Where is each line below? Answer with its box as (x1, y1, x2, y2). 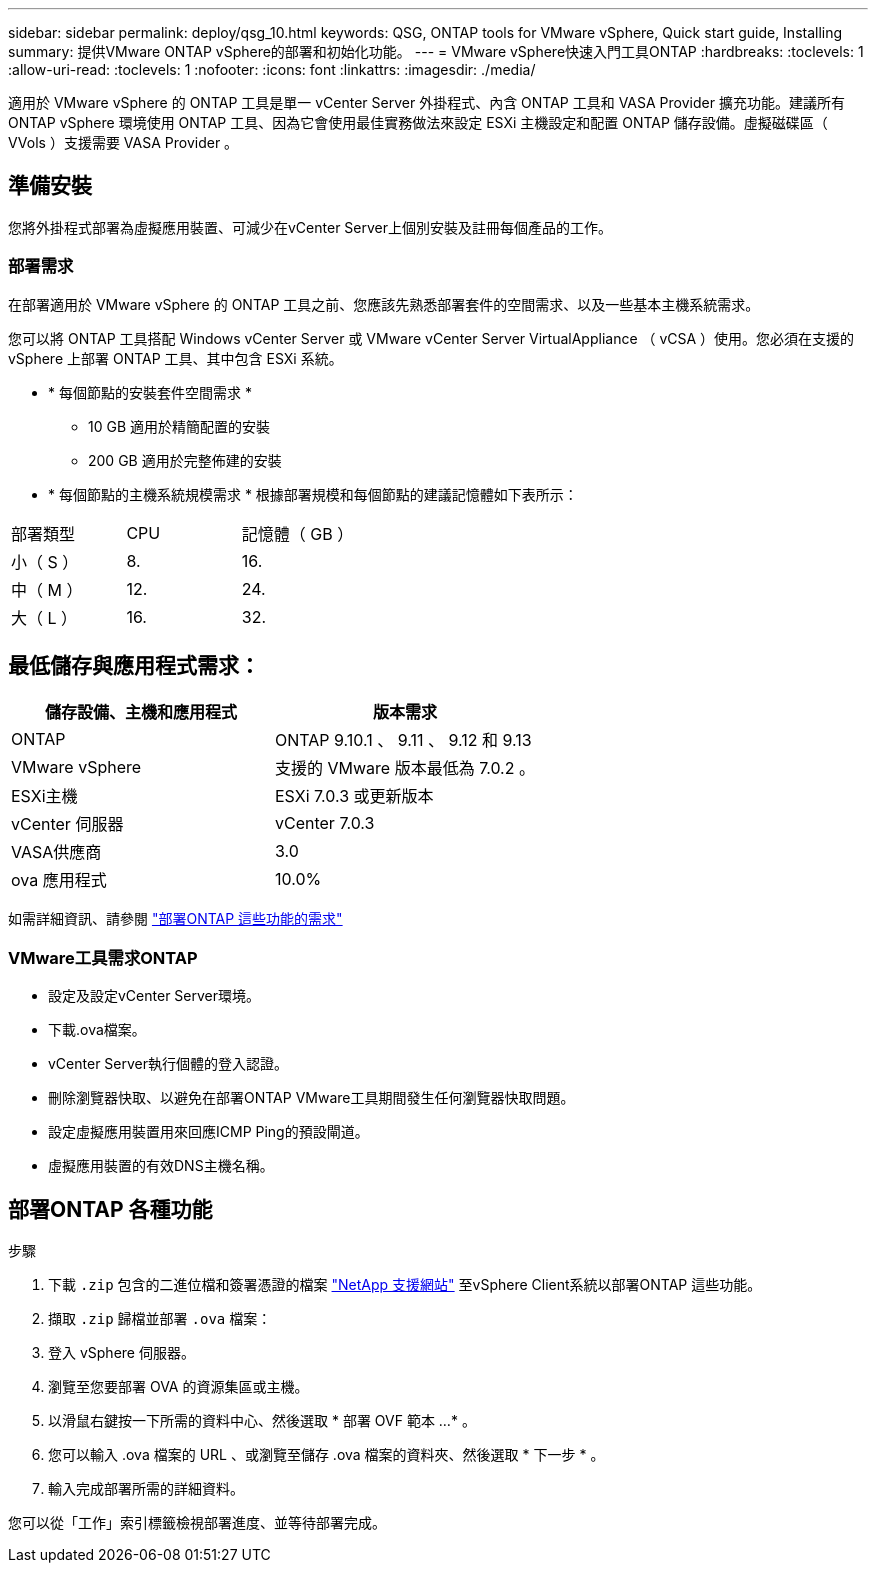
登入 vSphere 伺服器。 (48, 1344, 195, 1362)
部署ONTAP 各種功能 (8, 1196, 213, 1222)
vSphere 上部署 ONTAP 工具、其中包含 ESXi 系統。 (8, 349, 343, 367)
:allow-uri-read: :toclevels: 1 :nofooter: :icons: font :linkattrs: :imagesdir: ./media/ (8, 61, 536, 78)
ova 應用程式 (11, 870, 107, 891)
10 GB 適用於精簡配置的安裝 (88, 417, 271, 435)
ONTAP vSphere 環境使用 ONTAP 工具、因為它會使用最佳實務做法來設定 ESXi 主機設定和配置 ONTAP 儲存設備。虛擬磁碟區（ (8, 114, 828, 131)
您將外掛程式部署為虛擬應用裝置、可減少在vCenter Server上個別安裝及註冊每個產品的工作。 (8, 218, 613, 236)
